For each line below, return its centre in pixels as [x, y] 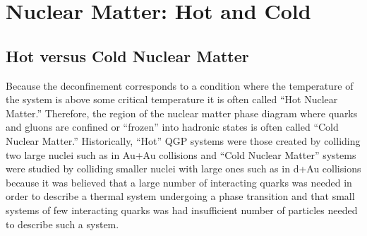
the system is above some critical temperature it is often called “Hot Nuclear [172, 99]
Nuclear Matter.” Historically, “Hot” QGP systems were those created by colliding [183, 140]
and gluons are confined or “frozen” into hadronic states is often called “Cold [172, 127]
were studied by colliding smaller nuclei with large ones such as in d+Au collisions [183, 169]
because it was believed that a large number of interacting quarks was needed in [179, 182]
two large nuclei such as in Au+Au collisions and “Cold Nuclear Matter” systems [181, 154]
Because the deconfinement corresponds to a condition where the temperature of [180, 85]
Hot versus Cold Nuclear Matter [127, 55]
